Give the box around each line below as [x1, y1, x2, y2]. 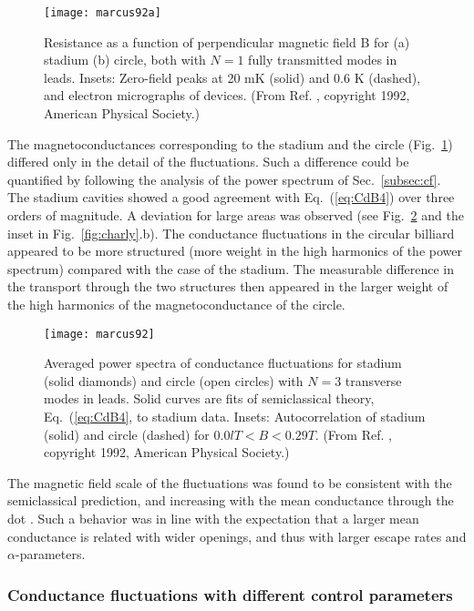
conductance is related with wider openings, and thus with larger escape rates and [7, 526, 467, 545]
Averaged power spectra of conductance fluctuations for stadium [44, 353, 402, 372]
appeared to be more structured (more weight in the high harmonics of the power [7, 241, 462, 260]
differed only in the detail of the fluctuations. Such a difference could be [7, 152, 409, 171]
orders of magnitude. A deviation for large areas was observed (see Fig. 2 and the [7, 206, 464, 224]
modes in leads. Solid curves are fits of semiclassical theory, [44, 389, 375, 408]
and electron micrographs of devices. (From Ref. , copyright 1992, [44, 86, 410, 105]
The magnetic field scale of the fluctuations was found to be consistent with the [7, 473, 452, 492]
